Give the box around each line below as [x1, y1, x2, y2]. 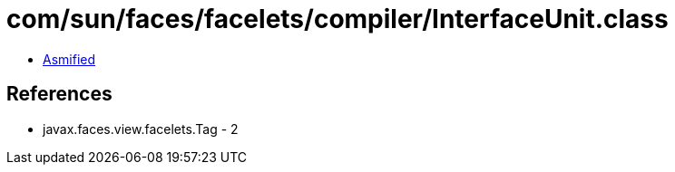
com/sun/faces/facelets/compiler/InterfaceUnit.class [6, 4, 669, 34]
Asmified [43, 51, 96, 67]
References [6, 82, 112, 106]
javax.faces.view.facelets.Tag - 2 [43, 120, 239, 137]
